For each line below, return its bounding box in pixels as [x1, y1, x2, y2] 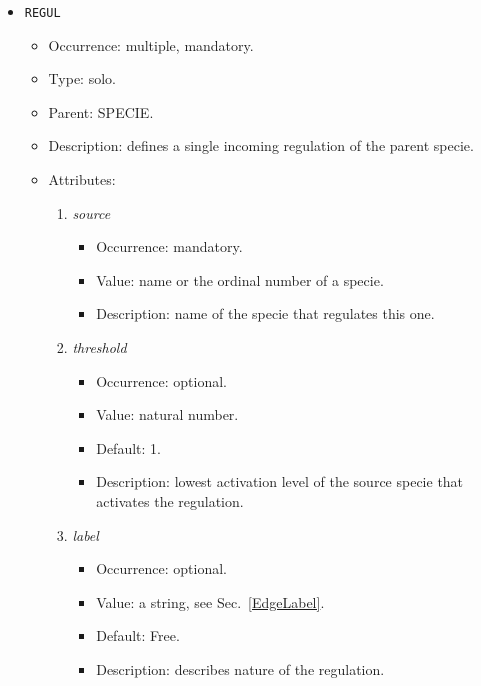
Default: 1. [96, 437, 161, 458]
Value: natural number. [96, 404, 239, 425]
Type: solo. [48, 68, 116, 89]
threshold [72, 337, 127, 357]
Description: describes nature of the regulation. [96, 658, 385, 679]
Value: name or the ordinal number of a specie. [96, 269, 384, 290]
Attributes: [48, 169, 116, 190]
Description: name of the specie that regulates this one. [96, 303, 435, 324]
